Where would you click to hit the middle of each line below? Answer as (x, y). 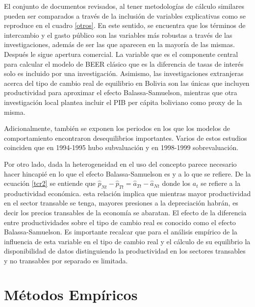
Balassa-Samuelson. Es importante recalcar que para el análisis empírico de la (121, 232)
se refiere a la (221, 183)
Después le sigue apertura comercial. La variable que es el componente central (121, 54)
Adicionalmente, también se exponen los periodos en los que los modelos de (117, 128)
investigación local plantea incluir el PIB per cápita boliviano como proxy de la (123, 102)
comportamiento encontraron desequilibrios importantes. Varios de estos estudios (126, 138)
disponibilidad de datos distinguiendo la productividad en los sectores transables (125, 251)
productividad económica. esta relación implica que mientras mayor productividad (127, 193)
